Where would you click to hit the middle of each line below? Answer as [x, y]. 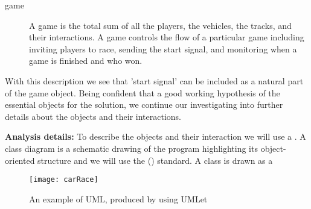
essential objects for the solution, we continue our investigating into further [144, 104]
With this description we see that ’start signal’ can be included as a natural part [154, 80]
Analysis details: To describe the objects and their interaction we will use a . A [155, 136]
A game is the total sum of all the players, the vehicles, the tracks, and [160, 25]
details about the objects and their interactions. [93, 116]
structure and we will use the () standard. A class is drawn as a [155, 160]
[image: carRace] [64, 180]
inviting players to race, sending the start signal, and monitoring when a [163, 48]
